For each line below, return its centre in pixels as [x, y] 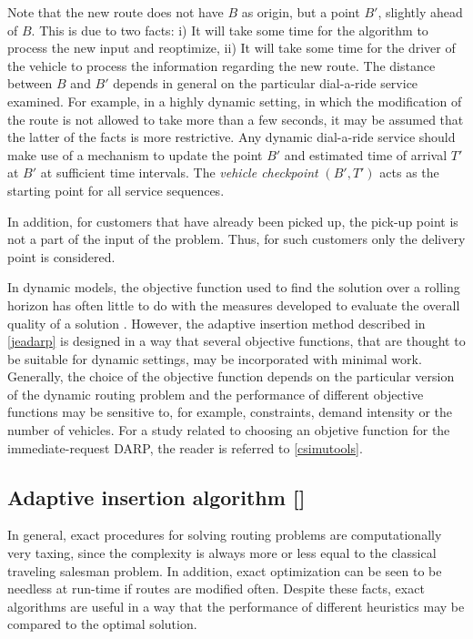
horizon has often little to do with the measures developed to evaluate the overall [234, 304]
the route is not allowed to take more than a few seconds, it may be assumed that [236, 119]
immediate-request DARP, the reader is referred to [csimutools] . [185, 447]
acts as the [409, 172]
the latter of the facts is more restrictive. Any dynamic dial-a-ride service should [231, 137]
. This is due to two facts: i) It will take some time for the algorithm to [230, 30]
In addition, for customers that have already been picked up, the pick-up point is [233, 221]
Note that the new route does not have [116, 12]
